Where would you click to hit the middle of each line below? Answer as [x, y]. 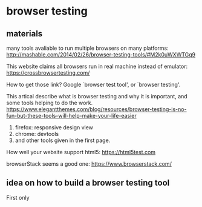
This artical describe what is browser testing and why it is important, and [97, 96]
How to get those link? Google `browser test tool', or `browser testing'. [93, 84]
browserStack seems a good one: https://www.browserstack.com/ [89, 164]
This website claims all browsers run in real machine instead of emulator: [97, 66]
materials [24, 34]
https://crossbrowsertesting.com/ [48, 73]
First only [18, 197]
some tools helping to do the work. [50, 103]
